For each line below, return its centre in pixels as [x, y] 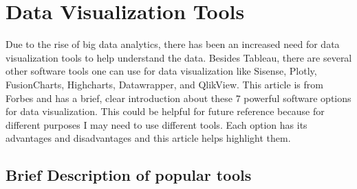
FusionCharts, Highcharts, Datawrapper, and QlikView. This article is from [164, 84]
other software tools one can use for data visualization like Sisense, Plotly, [161, 71]
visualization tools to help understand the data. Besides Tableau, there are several [179, 57]
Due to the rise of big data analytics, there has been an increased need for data [173, 44]
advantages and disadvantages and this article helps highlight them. [148, 138]
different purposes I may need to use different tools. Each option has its [156, 124]
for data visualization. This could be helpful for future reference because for [165, 111]
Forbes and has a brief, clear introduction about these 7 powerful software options [178, 98]
